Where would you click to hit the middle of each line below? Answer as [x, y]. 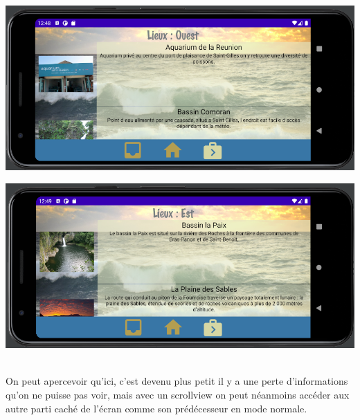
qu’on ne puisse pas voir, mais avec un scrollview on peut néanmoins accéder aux [178, 394]
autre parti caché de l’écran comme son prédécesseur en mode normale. [156, 408]
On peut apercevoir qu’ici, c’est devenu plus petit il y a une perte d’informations [177, 381]
